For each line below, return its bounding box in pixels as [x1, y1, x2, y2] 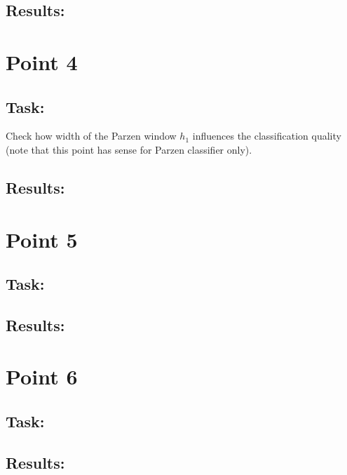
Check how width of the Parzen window [6, 128, 177, 143]
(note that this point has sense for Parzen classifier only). [6, 142, 252, 156]
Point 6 [6, 362, 78, 391]
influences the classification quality [192, 128, 341, 143]
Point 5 [6, 225, 78, 253]
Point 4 [6, 47, 78, 76]
